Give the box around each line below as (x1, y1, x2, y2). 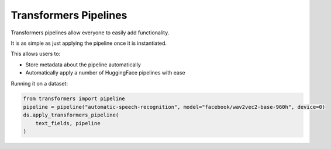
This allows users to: (11, 50, 61, 58)
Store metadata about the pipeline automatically (25, 61, 141, 68)
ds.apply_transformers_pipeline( (23, 112, 119, 119)
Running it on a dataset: (11, 80, 68, 87)
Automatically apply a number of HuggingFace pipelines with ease (25, 69, 185, 76)
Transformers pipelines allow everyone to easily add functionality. (11, 29, 170, 36)
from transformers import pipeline (23, 95, 125, 102)
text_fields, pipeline (35, 120, 101, 126)
